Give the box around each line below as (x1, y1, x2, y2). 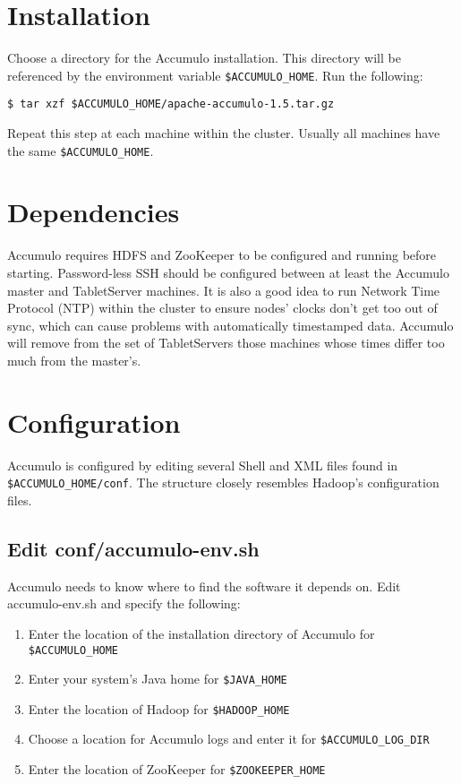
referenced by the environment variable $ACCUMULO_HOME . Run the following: (7, 65, 423, 84)
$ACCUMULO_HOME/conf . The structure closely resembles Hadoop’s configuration (7, 473, 440, 492)
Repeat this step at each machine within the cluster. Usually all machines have (7, 124, 440, 142)
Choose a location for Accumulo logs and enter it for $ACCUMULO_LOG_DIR (28, 729, 430, 748)
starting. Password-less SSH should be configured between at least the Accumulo (7, 263, 449, 281)
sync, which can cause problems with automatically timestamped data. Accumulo (7, 315, 454, 334)
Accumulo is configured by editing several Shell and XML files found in (7, 455, 398, 474)
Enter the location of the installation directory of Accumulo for (28, 624, 375, 642)
